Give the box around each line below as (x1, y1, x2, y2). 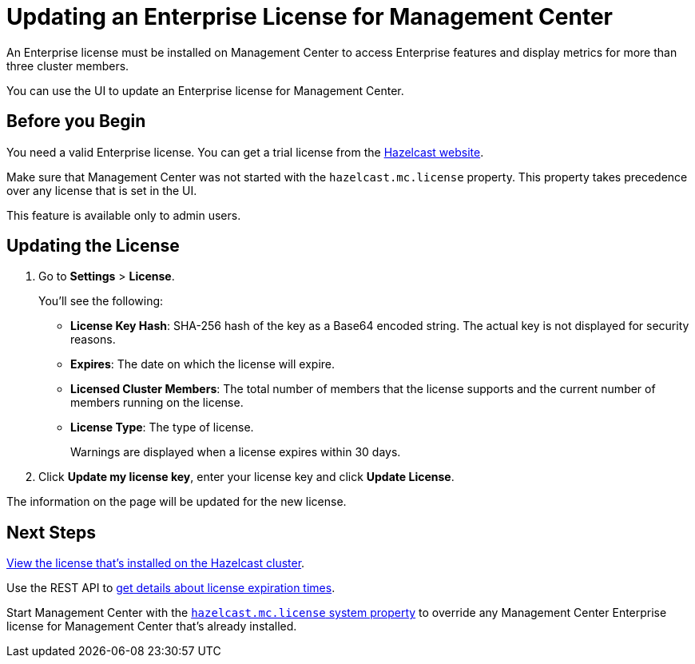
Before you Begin (6, 111, 146, 132)
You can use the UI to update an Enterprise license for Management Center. (6, 83, 404, 97)
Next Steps (6, 522, 96, 543)
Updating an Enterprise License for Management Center (6, 3, 614, 30)
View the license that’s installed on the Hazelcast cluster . (6, 556, 305, 571)
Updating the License (6, 236, 180, 256)
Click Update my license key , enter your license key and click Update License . (38, 470, 455, 484)
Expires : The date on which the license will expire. (70, 357, 336, 372)
